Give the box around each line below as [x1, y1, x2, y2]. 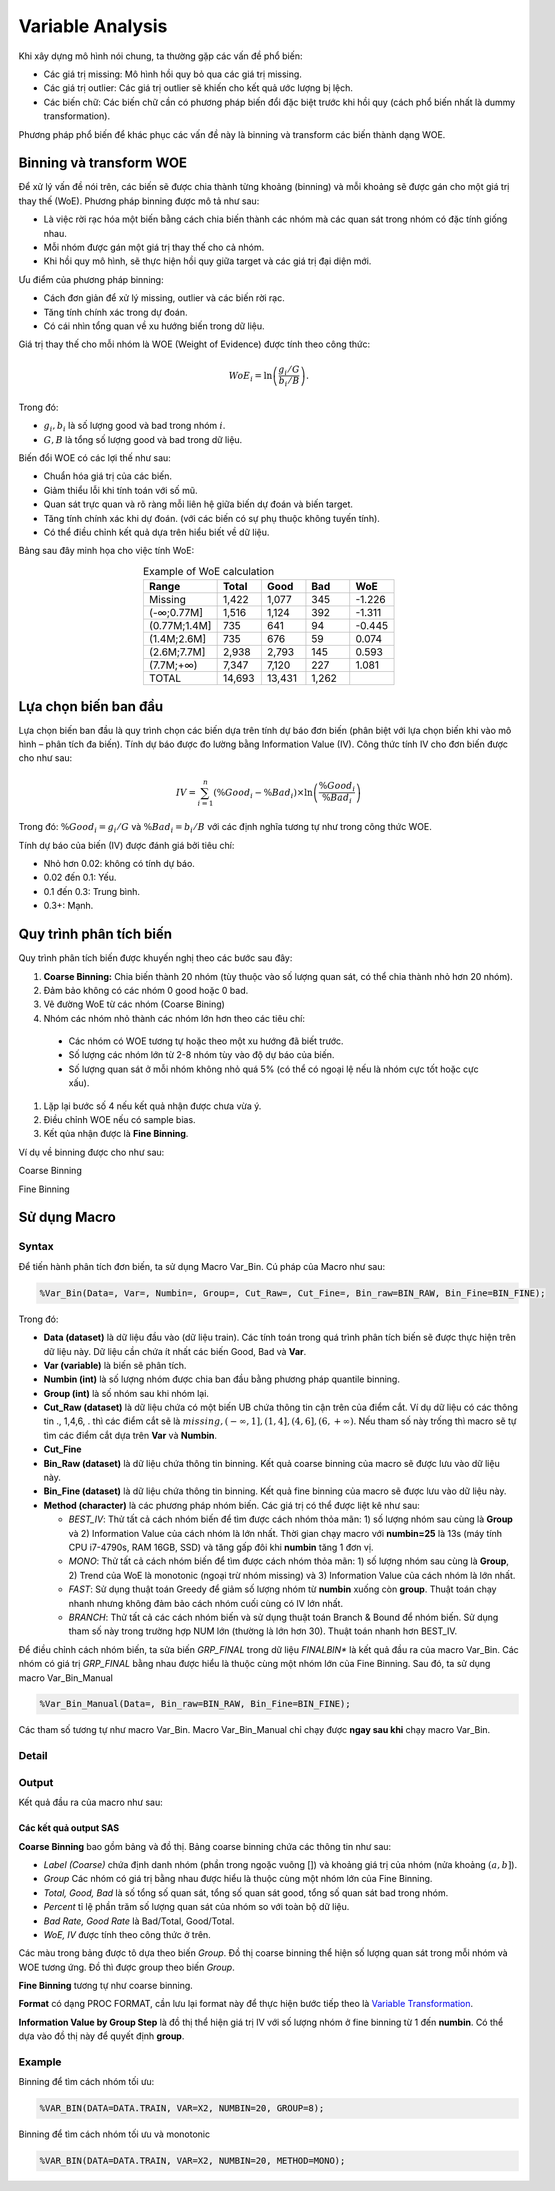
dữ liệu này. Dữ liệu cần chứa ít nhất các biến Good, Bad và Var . [43, 1345, 307, 1357]
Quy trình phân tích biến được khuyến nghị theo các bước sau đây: [18, 952, 293, 964]
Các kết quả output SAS [18, 1822, 120, 1834]
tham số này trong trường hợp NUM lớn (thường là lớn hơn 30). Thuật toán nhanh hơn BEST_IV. [68, 1625, 458, 1637]
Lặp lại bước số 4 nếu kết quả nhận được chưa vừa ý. [43, 1100, 262, 1112]
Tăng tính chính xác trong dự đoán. [43, 306, 188, 318]
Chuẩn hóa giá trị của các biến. [43, 470, 172, 482]
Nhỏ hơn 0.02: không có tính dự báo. [43, 858, 195, 870]
